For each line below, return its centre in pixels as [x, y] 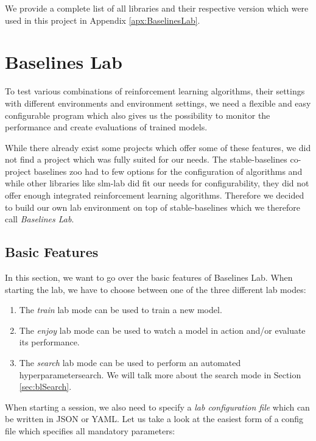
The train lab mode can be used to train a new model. [121, 310]
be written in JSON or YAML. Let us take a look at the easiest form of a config [154, 419]
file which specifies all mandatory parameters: [90, 430]
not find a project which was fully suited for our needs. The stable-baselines [146, 159]
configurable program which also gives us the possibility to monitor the [138, 115]
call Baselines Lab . [40, 219]
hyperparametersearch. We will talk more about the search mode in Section [160, 374]
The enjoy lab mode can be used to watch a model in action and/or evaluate [162, 330]
